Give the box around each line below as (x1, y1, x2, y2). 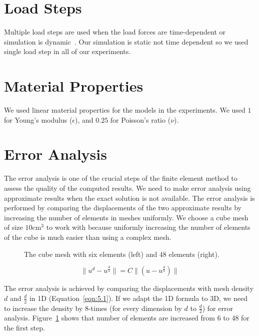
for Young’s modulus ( (4, 114, 72, 125)
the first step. (4, 322, 45, 332)
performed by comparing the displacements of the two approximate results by (4, 202, 241, 213)
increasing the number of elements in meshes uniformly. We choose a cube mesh (4, 212, 248, 222)
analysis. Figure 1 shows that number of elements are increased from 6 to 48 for (4, 312, 249, 323)
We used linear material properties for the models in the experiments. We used (4, 105, 245, 115)
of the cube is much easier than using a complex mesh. (4, 231, 171, 242)
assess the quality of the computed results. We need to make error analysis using (4, 182, 251, 193)
